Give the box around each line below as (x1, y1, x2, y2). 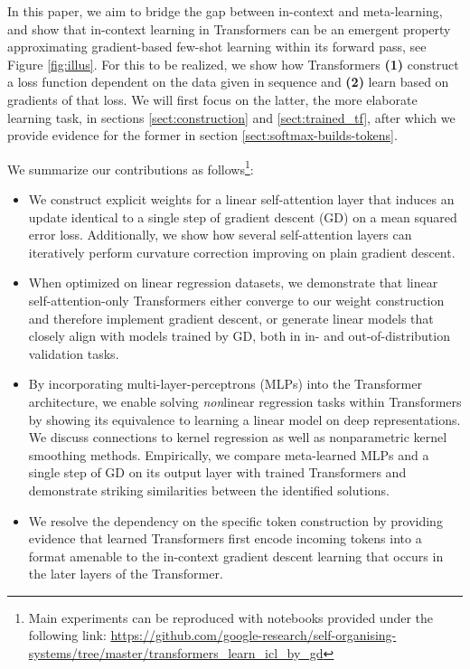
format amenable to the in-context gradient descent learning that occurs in (28, 546, 444, 565)
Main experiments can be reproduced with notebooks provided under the (28, 608, 434, 627)
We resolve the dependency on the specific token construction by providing (28, 511, 443, 530)
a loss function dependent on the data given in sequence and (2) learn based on (7, 72, 449, 91)
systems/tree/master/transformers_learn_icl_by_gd (28, 644, 324, 663)
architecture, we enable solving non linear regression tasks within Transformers (28, 391, 462, 410)
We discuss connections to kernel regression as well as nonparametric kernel (28, 428, 447, 447)
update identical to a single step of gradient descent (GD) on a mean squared (28, 207, 457, 226)
